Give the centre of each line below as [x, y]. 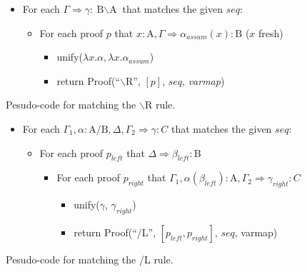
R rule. [160, 105]
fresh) [271, 32]
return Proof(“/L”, [115, 232]
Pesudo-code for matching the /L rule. [90, 259]
